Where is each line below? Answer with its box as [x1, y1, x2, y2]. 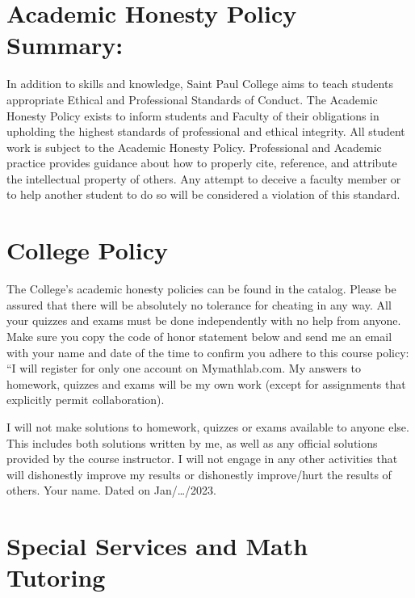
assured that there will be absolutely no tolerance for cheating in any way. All [6, 296, 392, 313]
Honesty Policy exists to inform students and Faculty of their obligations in [6, 107, 379, 124]
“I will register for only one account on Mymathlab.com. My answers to [6, 360, 362, 377]
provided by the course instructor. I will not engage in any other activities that [6, 450, 398, 467]
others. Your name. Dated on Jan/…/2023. [6, 482, 216, 499]
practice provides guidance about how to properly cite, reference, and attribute [6, 154, 397, 171]
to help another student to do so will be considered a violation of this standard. [6, 186, 400, 203]
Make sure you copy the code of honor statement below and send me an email [6, 327, 392, 344]
